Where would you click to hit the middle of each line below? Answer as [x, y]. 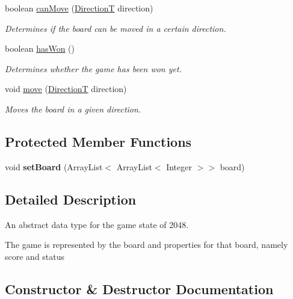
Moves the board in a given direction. [73, 109]
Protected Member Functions [98, 141]
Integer [179, 166]
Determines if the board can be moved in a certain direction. [116, 28]
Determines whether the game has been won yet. [93, 68]
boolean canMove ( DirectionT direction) [79, 8]
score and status [35, 256]
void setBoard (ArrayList [54, 166]
